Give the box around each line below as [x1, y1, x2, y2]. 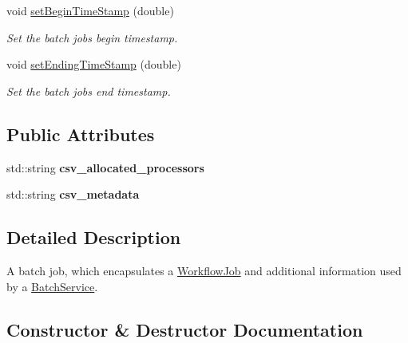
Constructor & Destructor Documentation [6, 317, 363, 341]
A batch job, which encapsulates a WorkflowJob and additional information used [6, 262, 402, 278]
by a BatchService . [6, 278, 98, 294]
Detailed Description [6, 225, 181, 250]
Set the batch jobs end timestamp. [6, 82, 171, 99]
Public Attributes [6, 121, 155, 146]
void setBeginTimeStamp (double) [6, 2, 174, 18]
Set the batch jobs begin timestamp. [6, 29, 178, 45]
